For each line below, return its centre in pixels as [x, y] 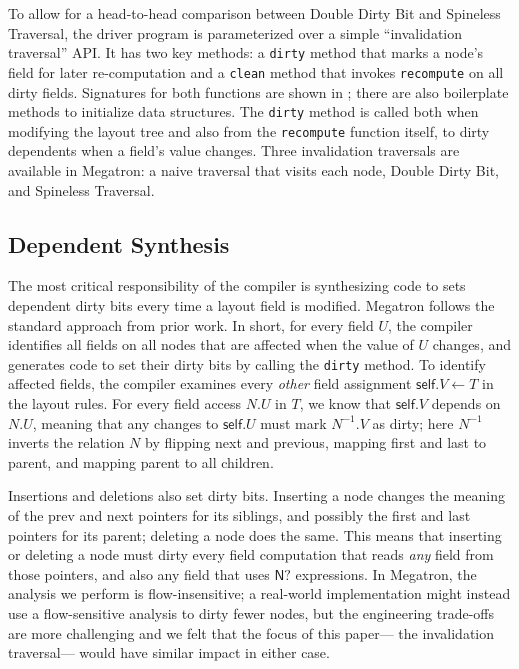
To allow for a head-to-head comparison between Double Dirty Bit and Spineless [254, 13]
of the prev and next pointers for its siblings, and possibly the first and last [239, 514]
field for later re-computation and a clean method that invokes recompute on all [256, 71]
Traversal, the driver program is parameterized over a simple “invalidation [235, 32]
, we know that [345, 403]
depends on [466, 403]
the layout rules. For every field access [125, 403]
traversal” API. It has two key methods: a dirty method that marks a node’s [246, 52]
